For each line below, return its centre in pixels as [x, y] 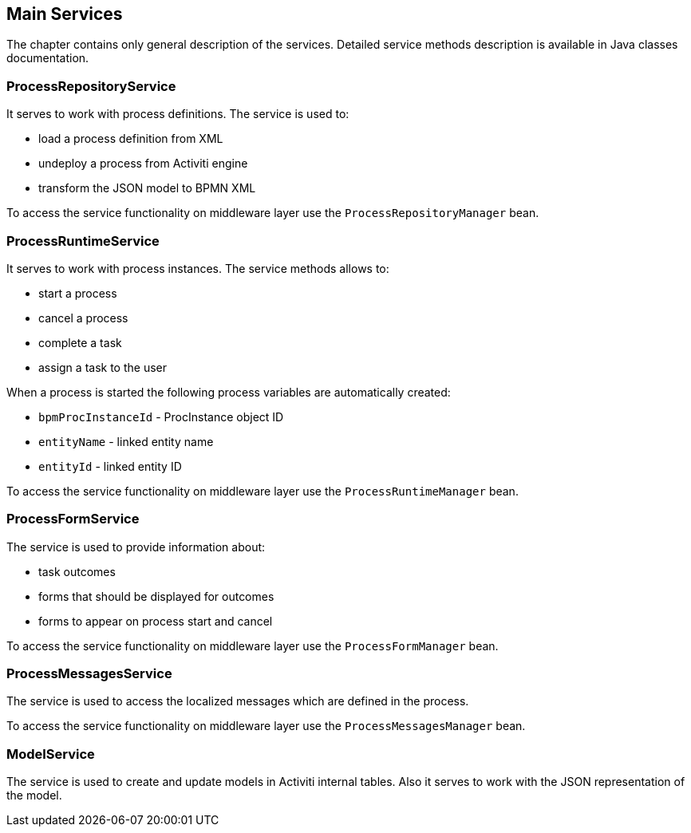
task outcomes [77, 571]
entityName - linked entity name [126, 441]
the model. [34, 795]
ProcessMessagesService [89, 674]
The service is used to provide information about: [136, 547]
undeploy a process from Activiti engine [143, 164]
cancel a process [83, 318]
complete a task [80, 342]
